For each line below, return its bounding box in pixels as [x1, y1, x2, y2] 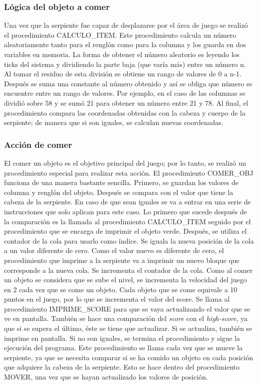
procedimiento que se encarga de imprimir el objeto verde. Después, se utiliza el [4, 226, 247, 236]
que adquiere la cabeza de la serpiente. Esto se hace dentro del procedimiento [4, 362, 240, 372]
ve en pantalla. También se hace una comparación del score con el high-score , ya [4, 313, 248, 323]
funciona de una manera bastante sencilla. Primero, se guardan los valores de [4, 177, 239, 188]
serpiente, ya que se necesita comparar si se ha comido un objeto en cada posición [4, 352, 254, 362]
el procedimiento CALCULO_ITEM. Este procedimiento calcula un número [4, 29, 236, 40]
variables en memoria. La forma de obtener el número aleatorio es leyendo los [4, 49, 240, 59]
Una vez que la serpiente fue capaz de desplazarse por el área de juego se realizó [4, 20, 248, 30]
